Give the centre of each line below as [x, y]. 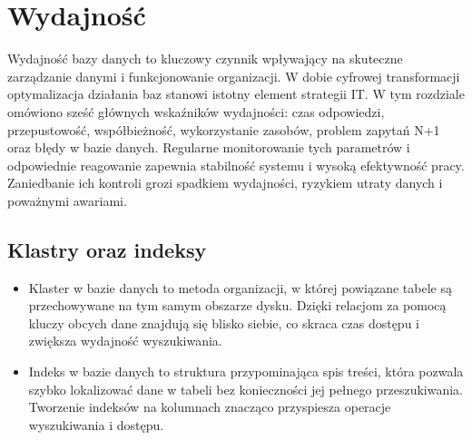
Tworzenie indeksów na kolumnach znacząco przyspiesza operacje [210, 407]
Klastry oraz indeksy [107, 249]
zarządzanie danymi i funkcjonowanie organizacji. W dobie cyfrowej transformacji [234, 76]
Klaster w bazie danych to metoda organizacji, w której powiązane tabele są [240, 287]
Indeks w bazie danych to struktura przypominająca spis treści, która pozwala [246, 372]
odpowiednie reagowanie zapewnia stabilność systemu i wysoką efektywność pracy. [236, 165]
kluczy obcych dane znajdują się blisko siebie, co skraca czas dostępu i [224, 323]
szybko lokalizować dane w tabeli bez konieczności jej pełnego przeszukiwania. [246, 389]
